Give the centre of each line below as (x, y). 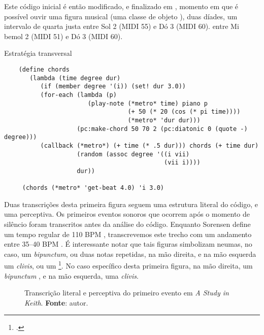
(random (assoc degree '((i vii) (133, 154)
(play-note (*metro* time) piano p (147, 103)
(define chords (44, 69)
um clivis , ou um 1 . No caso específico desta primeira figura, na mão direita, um (128, 265)
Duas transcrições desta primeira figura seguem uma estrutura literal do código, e (131, 204)
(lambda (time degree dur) (75, 78)
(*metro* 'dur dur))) (164, 120)
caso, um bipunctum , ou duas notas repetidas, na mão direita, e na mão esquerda (130, 254)
